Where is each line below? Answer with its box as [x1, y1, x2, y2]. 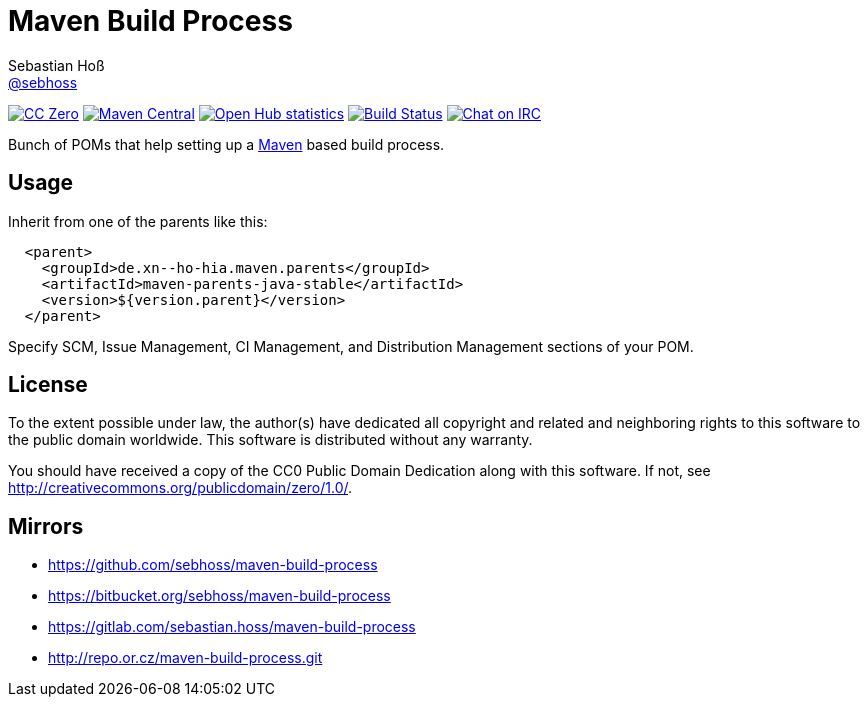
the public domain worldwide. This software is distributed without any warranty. [8, 431, 533, 449]
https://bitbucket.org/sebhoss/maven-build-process [48, 587, 391, 605]
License [8, 372, 88, 398]
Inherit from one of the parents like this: [8, 212, 268, 230]
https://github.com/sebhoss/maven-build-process [48, 556, 378, 574]
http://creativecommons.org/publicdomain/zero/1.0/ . [8, 479, 353, 497]
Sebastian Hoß [8, 56, 105, 74]
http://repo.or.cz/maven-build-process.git [48, 649, 323, 667]
